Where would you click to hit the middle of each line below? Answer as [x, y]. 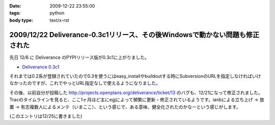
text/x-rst [59, 20]
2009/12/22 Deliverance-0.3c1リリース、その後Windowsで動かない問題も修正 [134, 35]
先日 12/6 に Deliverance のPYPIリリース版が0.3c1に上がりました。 [79, 57]
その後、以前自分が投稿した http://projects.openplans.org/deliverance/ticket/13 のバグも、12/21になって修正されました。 [136, 92]
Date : [15, 6]
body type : [21, 20]
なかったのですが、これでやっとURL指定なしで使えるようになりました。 [85, 83]
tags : [15, 13]
